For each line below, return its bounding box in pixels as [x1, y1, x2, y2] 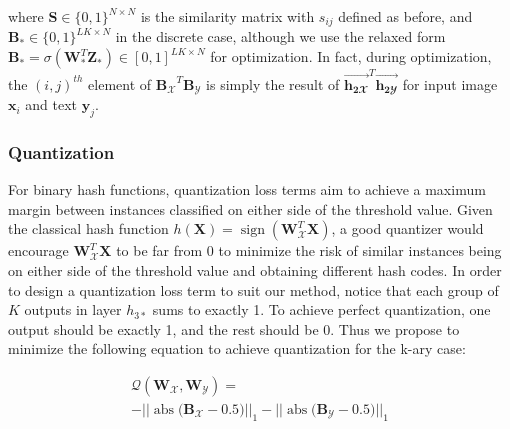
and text [25, 94, 78, 115]
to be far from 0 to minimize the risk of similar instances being [116, 240, 502, 261]
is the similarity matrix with [140, 6, 315, 26]
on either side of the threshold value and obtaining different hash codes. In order [8, 260, 502, 281]
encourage [8, 240, 69, 261]
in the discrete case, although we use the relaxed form [115, 26, 446, 47]
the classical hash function [8, 218, 169, 239]
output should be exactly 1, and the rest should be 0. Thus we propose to [8, 318, 460, 339]
